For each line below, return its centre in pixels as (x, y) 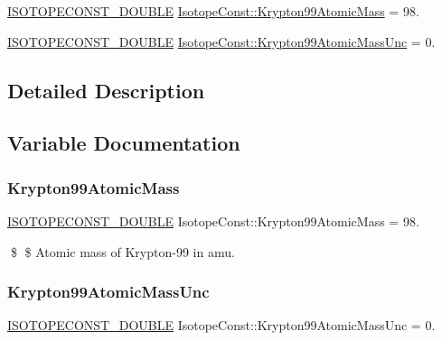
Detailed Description (106, 90)
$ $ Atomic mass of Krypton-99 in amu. (122, 251)
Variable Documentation (124, 143)
